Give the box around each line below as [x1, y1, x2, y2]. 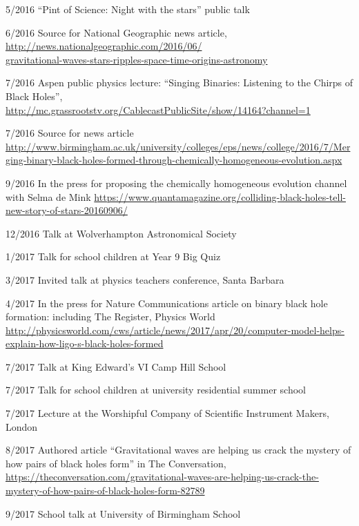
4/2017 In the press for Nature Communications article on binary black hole [6, 295, 328, 310]
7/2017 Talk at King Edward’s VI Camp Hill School [6, 359, 226, 373]
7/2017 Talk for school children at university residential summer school [6, 382, 306, 397]
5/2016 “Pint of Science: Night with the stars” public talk [6, 2, 250, 16]
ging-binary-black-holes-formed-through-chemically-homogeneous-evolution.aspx [6, 153, 342, 167]
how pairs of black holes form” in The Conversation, [6, 456, 226, 470]
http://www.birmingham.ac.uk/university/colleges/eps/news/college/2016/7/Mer [6, 139, 351, 153]
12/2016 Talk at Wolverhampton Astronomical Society [6, 226, 237, 240]
